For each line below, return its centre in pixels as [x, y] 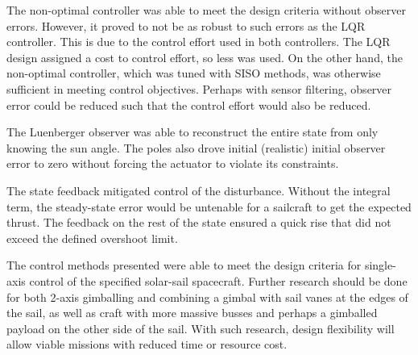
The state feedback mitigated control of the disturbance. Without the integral [199, 190]
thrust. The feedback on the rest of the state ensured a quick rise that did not [199, 222]
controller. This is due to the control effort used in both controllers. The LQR [199, 42]
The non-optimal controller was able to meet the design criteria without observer [206, 10]
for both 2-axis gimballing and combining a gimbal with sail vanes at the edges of [207, 297]
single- [380, 265]
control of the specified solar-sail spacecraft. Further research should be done [218, 280]
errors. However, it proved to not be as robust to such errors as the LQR [186, 25]
